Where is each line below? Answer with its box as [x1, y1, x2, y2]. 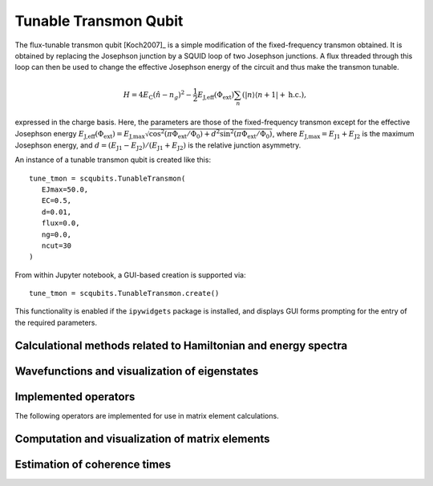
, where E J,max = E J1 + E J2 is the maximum [272, 128, 415, 140]
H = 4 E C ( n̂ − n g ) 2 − [123, 88, 192, 101]
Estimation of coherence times [14, 457, 172, 471]
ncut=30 [41, 241, 72, 250]
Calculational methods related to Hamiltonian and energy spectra [14, 338, 348, 352]
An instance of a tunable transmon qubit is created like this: [14, 155, 212, 164]
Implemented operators [14, 390, 136, 403]
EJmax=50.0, [41, 184, 89, 194]
